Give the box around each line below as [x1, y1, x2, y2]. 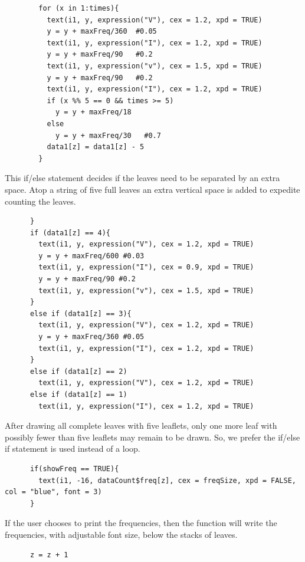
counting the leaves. [5, 195, 76, 207]
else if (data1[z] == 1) [29, 390, 127, 399]
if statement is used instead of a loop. [5, 442, 140, 455]
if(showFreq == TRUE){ [29, 464, 119, 473]
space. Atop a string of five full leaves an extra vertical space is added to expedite [5, 183, 300, 195]
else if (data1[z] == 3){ [29, 309, 132, 318]
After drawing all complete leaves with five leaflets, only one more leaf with [5, 419, 277, 432]
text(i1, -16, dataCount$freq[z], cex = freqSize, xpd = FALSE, [38, 476, 296, 485]
